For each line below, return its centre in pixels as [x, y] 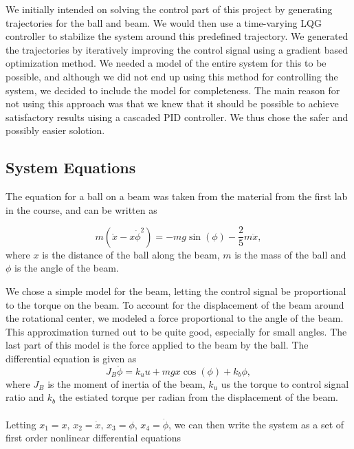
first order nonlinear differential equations [93, 438]
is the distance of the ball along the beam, [131, 254]
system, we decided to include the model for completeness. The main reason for [173, 90]
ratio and [25, 397]
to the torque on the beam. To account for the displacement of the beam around [175, 304]
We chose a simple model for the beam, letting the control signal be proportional [176, 291]
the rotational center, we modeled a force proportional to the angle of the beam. [175, 318]
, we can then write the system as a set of [256, 424]
